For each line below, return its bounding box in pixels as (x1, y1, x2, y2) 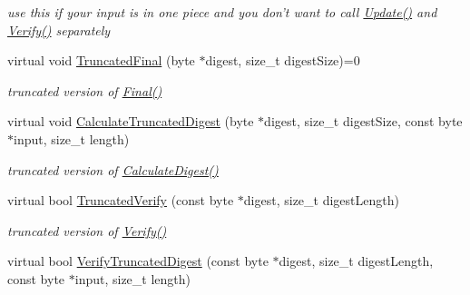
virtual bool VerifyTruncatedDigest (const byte (7, 251, 269, 270)
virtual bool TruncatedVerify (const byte (7, 191, 234, 210)
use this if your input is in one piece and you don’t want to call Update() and (7, 3, 437, 21)
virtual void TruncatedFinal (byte (7, 51, 195, 70)
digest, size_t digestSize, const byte (264, 112, 463, 131)
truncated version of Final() (7, 81, 162, 100)
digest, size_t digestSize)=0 (205, 51, 360, 70)
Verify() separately (7, 20, 111, 39)
